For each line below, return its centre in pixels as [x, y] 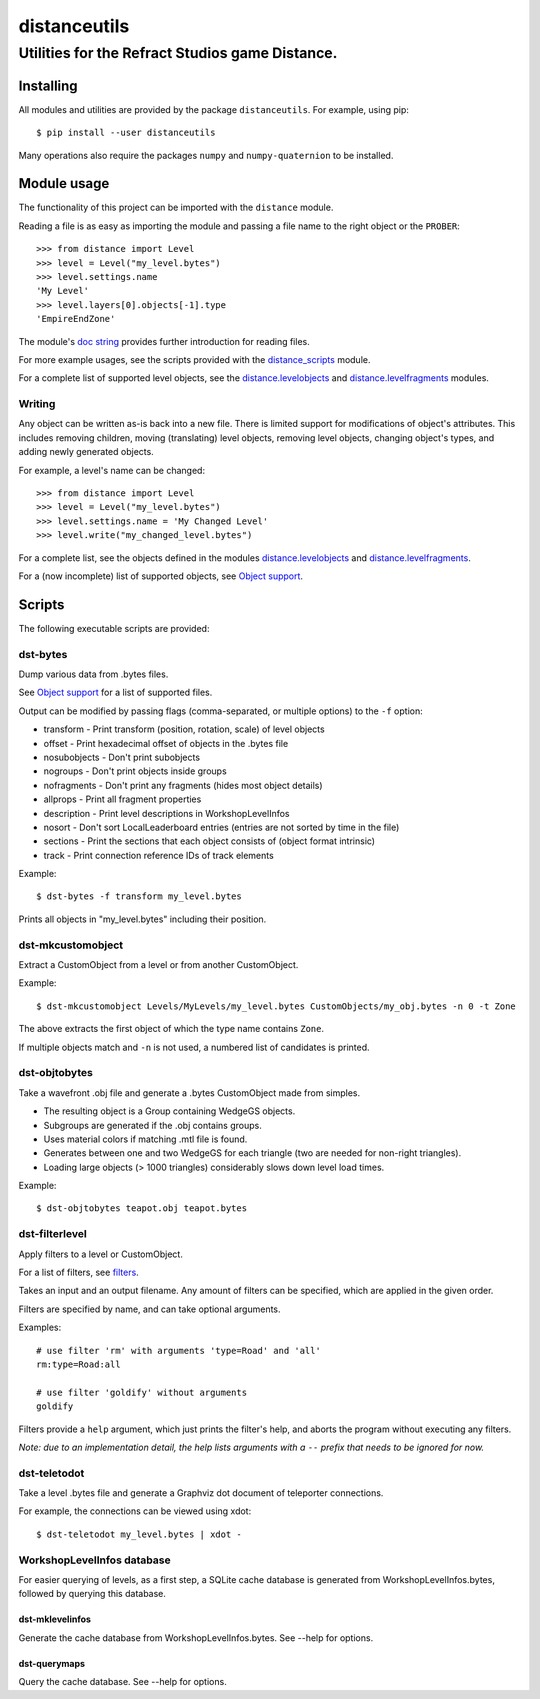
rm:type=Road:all [78, 1364]
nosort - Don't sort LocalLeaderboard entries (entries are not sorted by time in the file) [221, 827]
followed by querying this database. [92, 1594]
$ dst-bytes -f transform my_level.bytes [139, 896]
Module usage [64, 183]
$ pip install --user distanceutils [126, 133]
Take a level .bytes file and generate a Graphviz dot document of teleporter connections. [201, 1493]
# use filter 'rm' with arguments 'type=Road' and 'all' [179, 1350]
